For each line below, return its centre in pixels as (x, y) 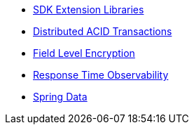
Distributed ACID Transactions (103, 31)
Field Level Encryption (84, 53)
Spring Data (60, 97)
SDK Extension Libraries (89, 9)
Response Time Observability (101, 75)
